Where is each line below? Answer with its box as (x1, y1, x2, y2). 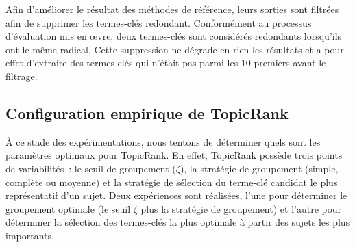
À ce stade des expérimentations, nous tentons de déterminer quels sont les (5, 134, 321, 148)
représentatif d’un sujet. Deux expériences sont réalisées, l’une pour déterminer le (5, 188, 347, 203)
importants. (5, 228, 54, 242)
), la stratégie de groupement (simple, (180, 161, 339, 175)
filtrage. (5, 68, 38, 83)
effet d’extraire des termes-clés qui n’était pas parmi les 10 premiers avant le (5, 55, 326, 70)
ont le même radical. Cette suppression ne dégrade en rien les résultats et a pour (5, 42, 344, 56)
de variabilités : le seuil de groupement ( (5, 161, 176, 175)
